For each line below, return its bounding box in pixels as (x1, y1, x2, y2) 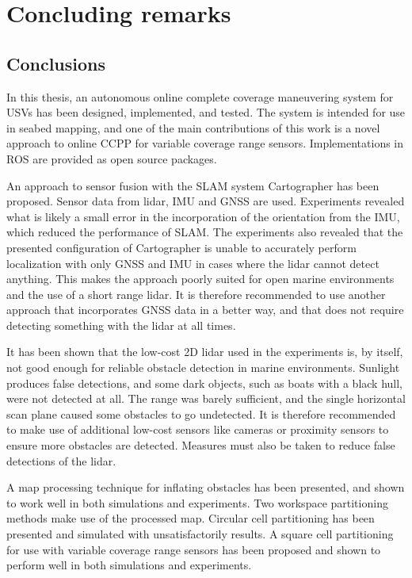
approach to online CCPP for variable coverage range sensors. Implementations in (6, 135, 404, 151)
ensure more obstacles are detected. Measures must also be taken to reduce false (6, 437, 395, 454)
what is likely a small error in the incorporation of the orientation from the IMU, (6, 208, 400, 224)
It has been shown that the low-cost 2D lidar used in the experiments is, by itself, (6, 343, 403, 360)
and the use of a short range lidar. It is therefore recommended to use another (6, 285, 386, 302)
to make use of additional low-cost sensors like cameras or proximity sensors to (6, 421, 389, 438)
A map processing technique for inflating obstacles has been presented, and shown (6, 479, 405, 496)
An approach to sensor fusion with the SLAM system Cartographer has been (6, 177, 380, 193)
